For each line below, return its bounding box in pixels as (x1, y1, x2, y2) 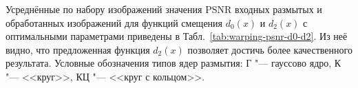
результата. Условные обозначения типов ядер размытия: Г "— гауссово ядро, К (6, 56, 341, 70)
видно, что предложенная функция (6, 42, 150, 56)
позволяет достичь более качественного (187, 42, 352, 56)
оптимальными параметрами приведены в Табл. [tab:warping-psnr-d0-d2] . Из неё (6, 29, 348, 43)
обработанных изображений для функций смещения (6, 15, 223, 30)
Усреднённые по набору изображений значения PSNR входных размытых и (6, 2, 322, 16)
